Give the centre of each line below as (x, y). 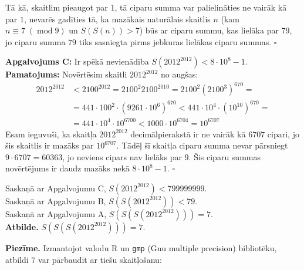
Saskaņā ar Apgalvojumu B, (56, 200)
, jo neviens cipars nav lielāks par (122, 156)
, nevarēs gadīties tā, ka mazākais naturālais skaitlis (117, 18)
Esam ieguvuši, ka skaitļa (51, 134)
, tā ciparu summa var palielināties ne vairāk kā (201, 7)
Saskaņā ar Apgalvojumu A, (56, 213)
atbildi (17, 259)
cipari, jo (283, 134)
